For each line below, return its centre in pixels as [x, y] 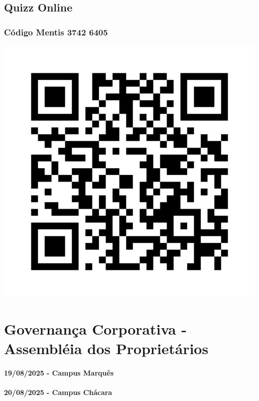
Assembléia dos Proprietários [106, 348]
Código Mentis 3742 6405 [56, 32]
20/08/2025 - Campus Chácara [58, 392]
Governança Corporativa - [95, 328]
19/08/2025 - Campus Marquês [59, 372]
